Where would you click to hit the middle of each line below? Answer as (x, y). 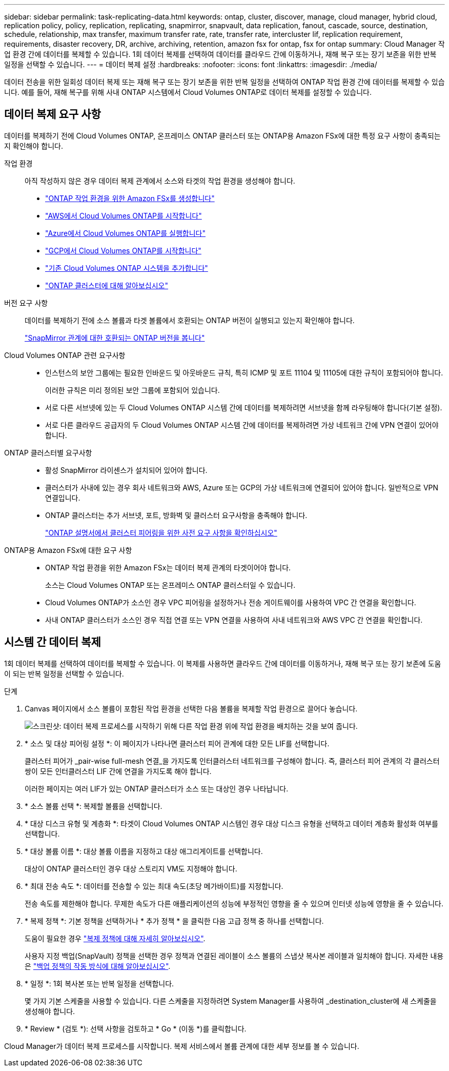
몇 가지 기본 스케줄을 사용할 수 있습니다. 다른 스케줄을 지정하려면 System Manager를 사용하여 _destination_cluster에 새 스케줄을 (231, 1001)
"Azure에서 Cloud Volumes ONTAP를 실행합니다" (125, 233)
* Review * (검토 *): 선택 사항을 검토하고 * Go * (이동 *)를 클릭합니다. (136, 1028)
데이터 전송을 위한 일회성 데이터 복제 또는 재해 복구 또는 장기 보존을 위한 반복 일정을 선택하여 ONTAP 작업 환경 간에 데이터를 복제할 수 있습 (224, 82)
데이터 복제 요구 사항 (53, 114)
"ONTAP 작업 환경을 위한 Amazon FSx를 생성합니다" (130, 198)
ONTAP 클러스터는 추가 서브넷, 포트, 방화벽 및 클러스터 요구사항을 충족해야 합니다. (176, 515)
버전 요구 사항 (26, 303)
